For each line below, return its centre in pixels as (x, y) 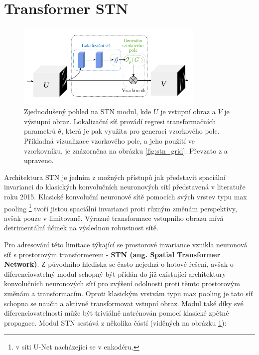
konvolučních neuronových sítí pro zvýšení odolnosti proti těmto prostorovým (122, 283)
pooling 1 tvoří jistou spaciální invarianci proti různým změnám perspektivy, (121, 207)
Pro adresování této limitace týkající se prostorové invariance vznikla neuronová (126, 244)
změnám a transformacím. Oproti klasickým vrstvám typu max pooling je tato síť (129, 293)
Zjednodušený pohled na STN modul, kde (88, 111)
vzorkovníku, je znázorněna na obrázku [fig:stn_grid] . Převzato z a (126, 150)
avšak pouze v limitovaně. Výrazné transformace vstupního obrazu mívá (114, 218)
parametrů (40, 131)
